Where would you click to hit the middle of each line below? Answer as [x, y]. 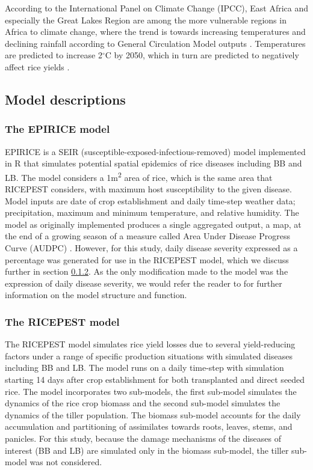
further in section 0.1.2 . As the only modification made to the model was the [147, 271]
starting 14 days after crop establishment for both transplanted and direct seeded [155, 379]
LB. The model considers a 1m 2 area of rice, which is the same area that [139, 176]
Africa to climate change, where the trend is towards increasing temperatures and [155, 32]
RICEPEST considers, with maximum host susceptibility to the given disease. [148, 189]
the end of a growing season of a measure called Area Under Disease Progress [147, 236]
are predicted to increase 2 [54, 55]
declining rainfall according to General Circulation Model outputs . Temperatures [155, 43]
